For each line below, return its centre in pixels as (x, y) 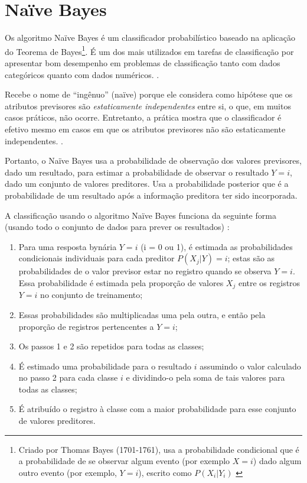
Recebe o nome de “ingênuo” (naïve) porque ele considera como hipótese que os (149, 94)
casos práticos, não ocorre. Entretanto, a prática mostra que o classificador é (143, 117)
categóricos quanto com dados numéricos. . (82, 74)
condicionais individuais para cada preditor (97, 258)
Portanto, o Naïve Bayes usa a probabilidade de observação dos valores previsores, (153, 161)
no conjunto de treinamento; (92, 295)
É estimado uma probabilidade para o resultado (105, 366)
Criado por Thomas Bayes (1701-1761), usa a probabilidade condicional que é (159, 449)
